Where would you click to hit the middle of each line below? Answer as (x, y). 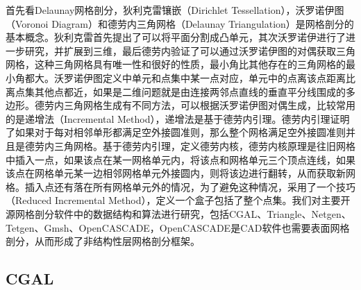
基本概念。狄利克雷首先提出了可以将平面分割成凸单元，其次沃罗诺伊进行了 (176, 37)
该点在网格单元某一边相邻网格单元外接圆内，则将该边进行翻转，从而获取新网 (180, 173)
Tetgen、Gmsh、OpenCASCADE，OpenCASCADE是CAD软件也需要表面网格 (178, 227)
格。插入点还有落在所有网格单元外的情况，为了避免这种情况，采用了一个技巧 (180, 186)
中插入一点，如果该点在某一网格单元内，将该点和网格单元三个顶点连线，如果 (180, 159)
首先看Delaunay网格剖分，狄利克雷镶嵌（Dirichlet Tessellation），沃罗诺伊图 (175, 10)
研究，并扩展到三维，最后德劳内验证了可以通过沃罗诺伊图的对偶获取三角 (190, 50)
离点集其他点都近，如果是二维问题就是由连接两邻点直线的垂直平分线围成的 (176, 91)
